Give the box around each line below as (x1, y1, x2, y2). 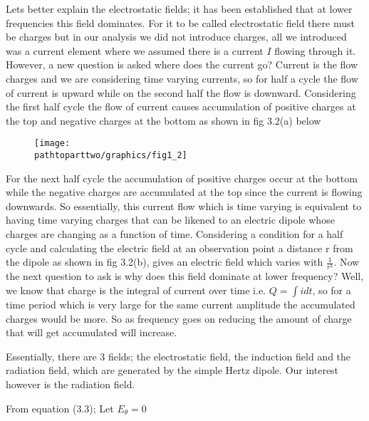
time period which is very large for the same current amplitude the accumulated (6, 296, 355, 311)
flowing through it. (274, 43, 356, 58)
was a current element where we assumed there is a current (6, 43, 264, 58)
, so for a (312, 282, 351, 297)
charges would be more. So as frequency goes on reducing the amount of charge (6, 311, 352, 326)
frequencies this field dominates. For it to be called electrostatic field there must (6, 15, 355, 30)
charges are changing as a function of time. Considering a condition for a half (6, 227, 343, 241)
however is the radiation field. (6, 376, 135, 391)
